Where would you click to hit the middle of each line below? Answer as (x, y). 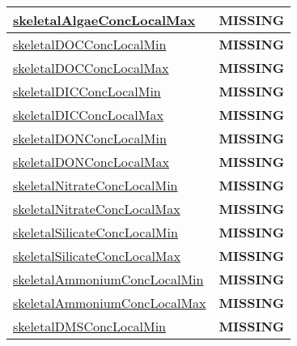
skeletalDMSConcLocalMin (89, 326)
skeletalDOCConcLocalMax (91, 68)
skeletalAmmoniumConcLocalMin (108, 279)
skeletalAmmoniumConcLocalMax (110, 303)
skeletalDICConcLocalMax (88, 115)
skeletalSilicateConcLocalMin (95, 232)
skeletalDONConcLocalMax (91, 162)
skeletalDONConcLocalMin (90, 138)
